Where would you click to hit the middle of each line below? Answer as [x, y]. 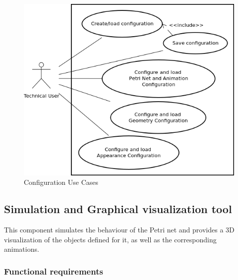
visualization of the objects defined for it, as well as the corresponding [110, 239]
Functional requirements [54, 271]
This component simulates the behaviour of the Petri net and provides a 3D [119, 230]
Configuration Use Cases [61, 182]
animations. [22, 249]
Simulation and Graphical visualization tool [118, 209]
